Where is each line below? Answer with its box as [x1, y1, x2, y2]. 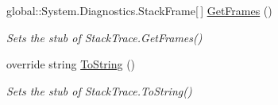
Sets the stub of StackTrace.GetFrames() [6, 29, 203, 45]
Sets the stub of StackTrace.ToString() [6, 82, 192, 99]
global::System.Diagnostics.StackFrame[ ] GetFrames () [6, 2, 272, 18]
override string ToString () [6, 56, 136, 72]
